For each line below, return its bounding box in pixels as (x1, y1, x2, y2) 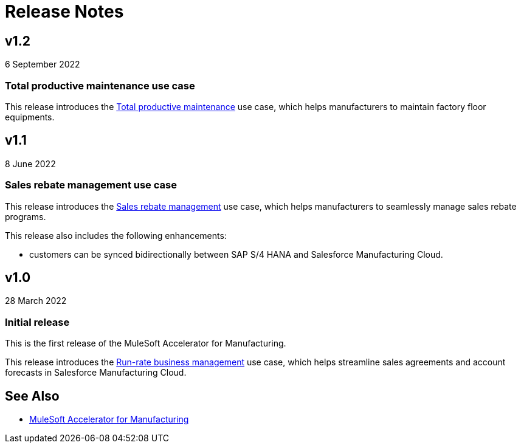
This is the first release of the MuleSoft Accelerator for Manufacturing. (5, 338, 286, 349)
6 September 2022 (5, 59, 80, 70)
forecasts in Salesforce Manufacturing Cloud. (5, 367, 187, 378)
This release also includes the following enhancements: (5, 230, 227, 241)
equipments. (5, 111, 55, 122)
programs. (5, 211, 46, 222)
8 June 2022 (5, 158, 56, 169)
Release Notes (5, 1, 124, 22)
